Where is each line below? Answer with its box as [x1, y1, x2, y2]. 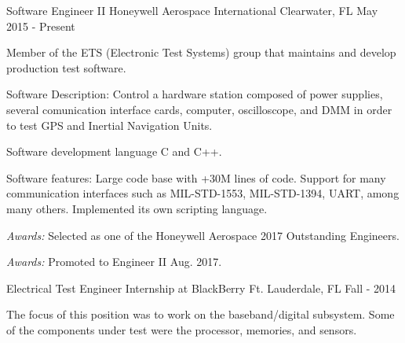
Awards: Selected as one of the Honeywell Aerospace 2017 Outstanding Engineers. [6, 227, 400, 243]
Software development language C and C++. [6, 143, 222, 160]
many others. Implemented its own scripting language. [6, 200, 268, 216]
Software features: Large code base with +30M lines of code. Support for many [6, 169, 386, 186]
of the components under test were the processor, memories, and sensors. [6, 321, 357, 337]
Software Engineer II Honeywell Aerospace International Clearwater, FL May [6, 2, 378, 18]
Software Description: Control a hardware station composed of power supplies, [6, 86, 383, 102]
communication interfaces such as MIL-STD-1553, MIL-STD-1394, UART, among [6, 185, 400, 201]
